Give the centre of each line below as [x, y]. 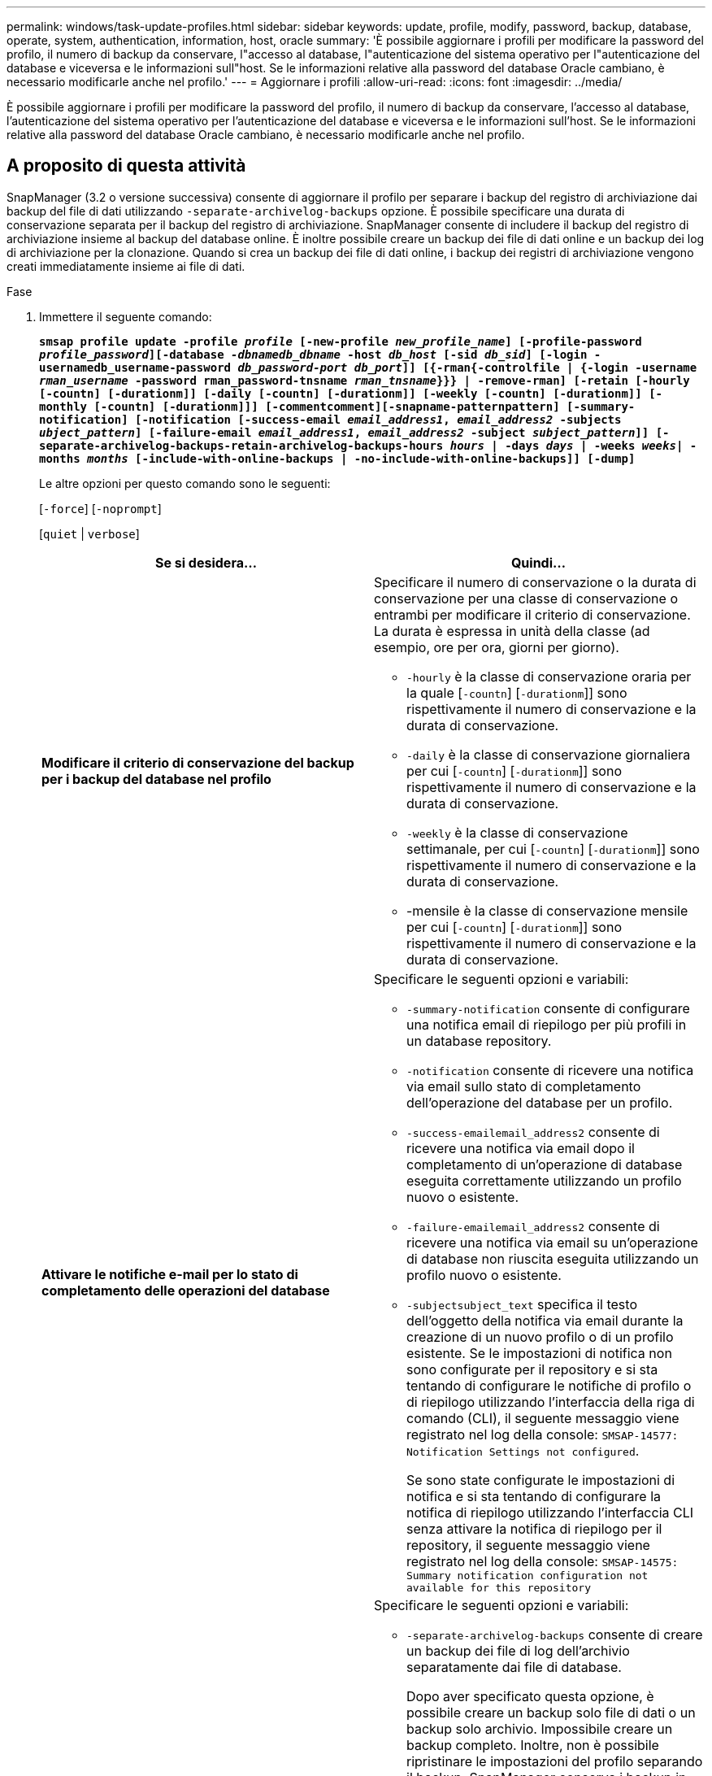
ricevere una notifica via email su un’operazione [552, 1242]
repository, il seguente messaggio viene [528, 1545]
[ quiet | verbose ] [89, 533]
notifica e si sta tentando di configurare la [534, 1496]
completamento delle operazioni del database [186, 1290]
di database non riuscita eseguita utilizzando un [553, 1258]
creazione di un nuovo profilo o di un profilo [540, 1336]
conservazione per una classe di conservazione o [526, 598]
